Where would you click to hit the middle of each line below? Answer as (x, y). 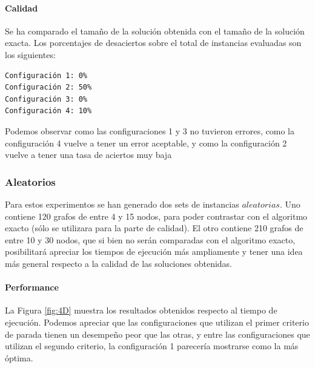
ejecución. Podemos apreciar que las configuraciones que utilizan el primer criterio (157, 322)
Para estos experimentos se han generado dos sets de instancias (122, 204)
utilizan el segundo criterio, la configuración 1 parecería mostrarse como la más (152, 346)
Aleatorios (30, 181)
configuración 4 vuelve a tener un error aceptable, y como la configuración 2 (146, 143)
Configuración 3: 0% (46, 99)
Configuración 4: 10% (48, 111)
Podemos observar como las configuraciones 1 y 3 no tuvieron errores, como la (150, 130)
